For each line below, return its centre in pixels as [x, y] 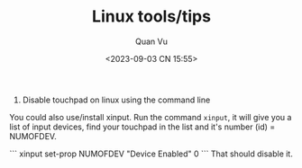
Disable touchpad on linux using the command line [116, 100]
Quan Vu [151, 41]
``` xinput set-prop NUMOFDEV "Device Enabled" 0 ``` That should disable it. [151, 154]
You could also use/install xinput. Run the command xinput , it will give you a [151, 117]
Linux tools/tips [151, 17]
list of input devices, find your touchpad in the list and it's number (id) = [142, 127]
